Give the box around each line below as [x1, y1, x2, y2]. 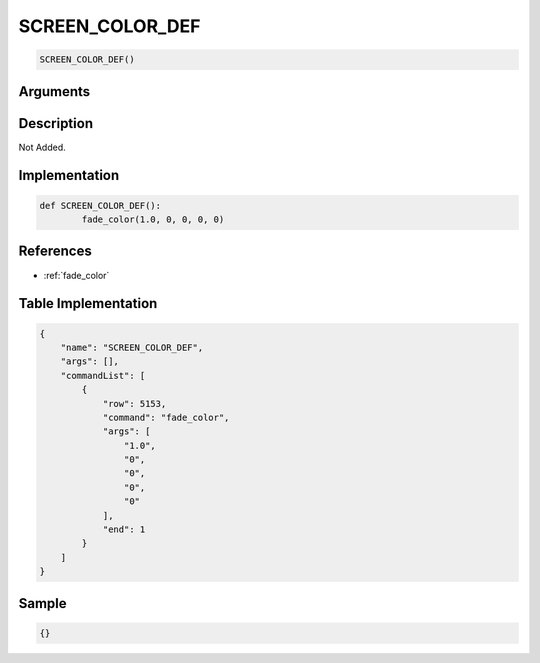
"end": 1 [102, 524, 146, 535]
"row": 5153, [102, 398, 167, 409]
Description [18, 115, 94, 132]
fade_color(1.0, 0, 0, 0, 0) [81, 214, 225, 225]
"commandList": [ [60, 370, 146, 381]
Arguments [18, 83, 91, 100]
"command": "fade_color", [102, 411, 230, 423]
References [18, 243, 92, 260]
